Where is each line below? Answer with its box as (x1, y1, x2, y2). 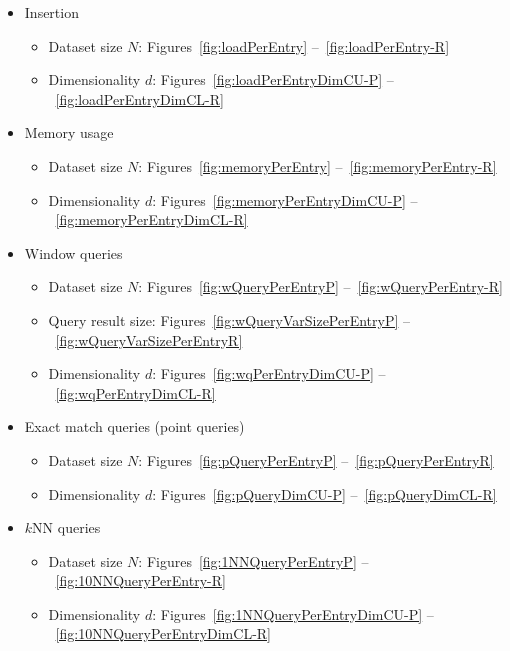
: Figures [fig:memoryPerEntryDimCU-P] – (152, 189, 418, 210)
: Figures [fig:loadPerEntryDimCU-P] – (152, 69, 394, 90)
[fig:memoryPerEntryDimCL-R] (55, 209, 248, 230)
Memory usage (24, 122, 114, 143)
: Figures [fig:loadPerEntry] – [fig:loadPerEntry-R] (138, 35, 450, 56)
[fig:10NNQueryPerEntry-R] (55, 570, 226, 591)
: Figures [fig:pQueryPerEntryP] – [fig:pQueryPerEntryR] (138, 449, 494, 470)
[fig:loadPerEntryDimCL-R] (55, 88, 224, 109)
